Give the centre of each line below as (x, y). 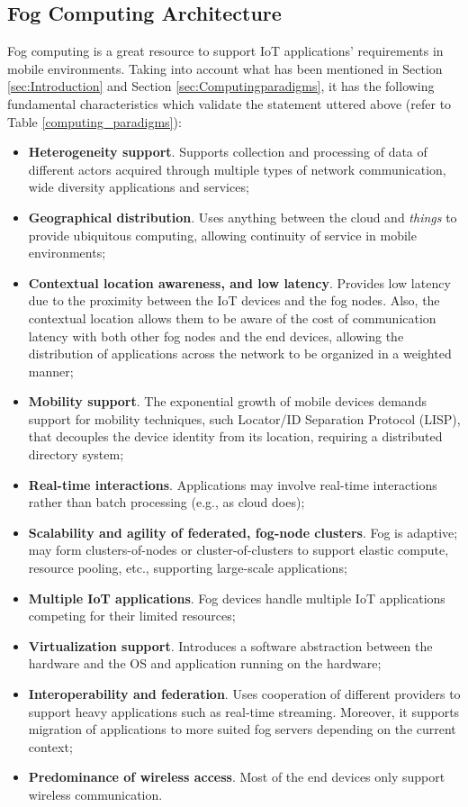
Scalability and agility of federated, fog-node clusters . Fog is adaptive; (243, 532)
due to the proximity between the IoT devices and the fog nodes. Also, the (234, 300)
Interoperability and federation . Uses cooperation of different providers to (244, 694)
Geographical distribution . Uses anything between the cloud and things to (243, 217)
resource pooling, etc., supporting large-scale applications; (188, 568)
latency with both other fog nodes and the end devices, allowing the (216, 335)
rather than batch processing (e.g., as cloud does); (166, 502)
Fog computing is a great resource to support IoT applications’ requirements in (225, 51)
